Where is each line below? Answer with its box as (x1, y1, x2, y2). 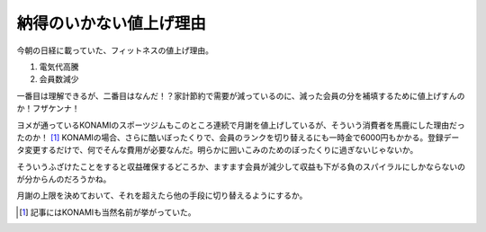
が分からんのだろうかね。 (16, 174, 112, 184)
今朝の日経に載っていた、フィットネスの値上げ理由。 (16, 45, 214, 56)
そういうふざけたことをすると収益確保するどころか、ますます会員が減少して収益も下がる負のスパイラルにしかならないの (16, 161, 465, 172)
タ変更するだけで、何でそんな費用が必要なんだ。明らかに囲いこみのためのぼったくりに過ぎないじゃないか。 (16, 145, 418, 156)
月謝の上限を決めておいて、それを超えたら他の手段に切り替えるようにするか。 (16, 190, 308, 201)
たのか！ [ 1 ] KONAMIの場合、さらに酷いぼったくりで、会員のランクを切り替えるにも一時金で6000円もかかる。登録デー (16, 131, 460, 143)
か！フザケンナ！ (16, 103, 80, 114)
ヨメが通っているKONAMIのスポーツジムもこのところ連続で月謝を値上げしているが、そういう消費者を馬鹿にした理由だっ (16, 120, 465, 130)
